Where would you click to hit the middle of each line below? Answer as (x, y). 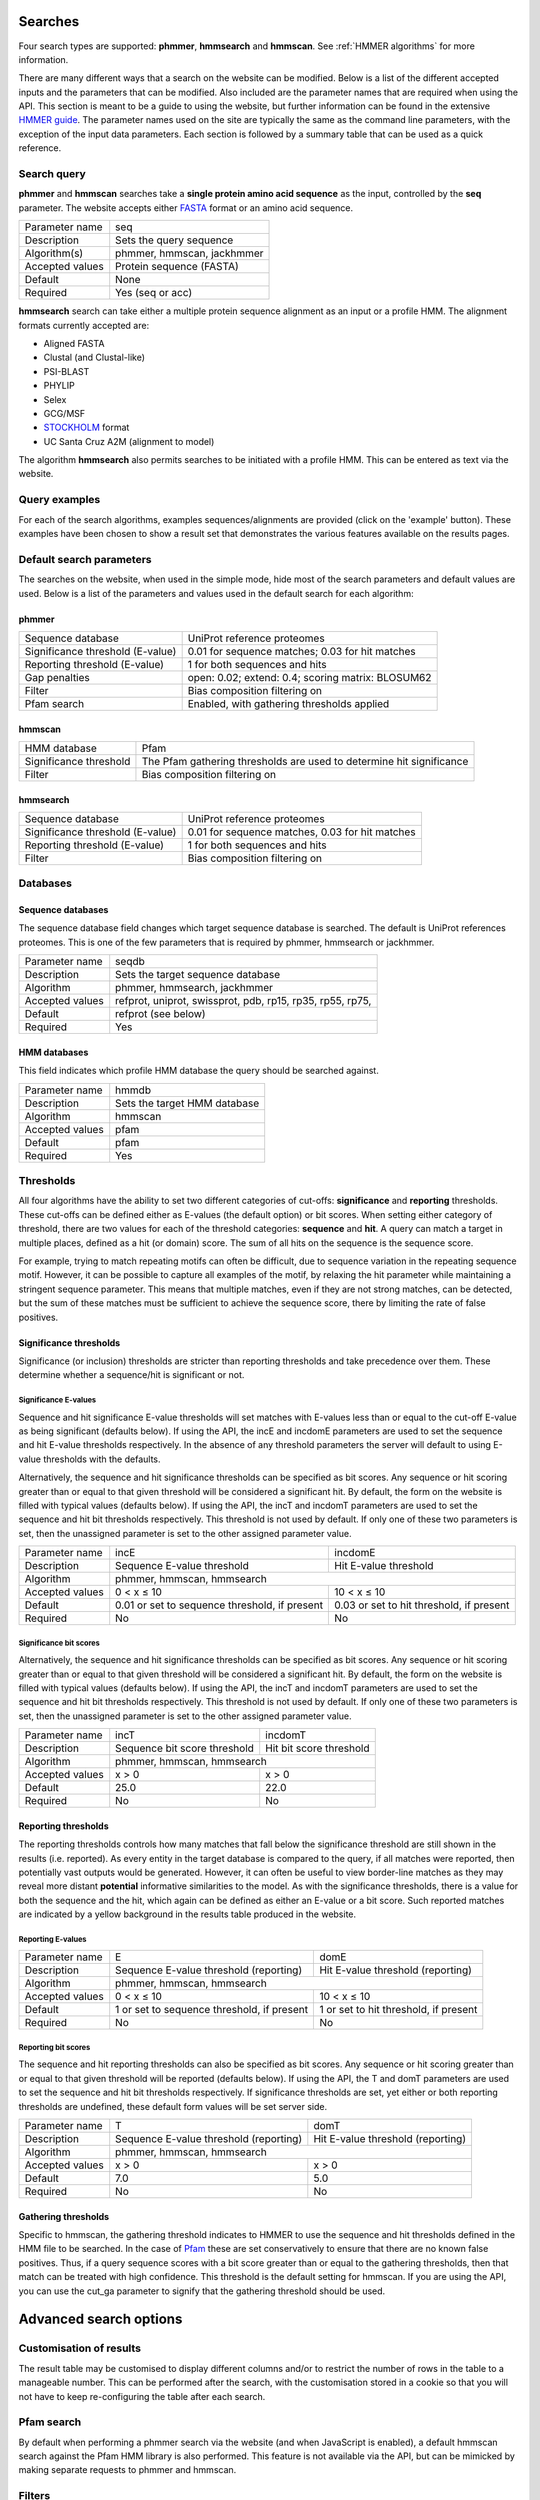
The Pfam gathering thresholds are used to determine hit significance (305, 761)
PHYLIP (59, 386)
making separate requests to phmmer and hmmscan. (127, 2470)
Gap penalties (57, 677)
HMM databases (53, 1052)
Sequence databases (63, 910)
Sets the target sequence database (197, 975)
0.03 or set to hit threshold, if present (422, 1605)
